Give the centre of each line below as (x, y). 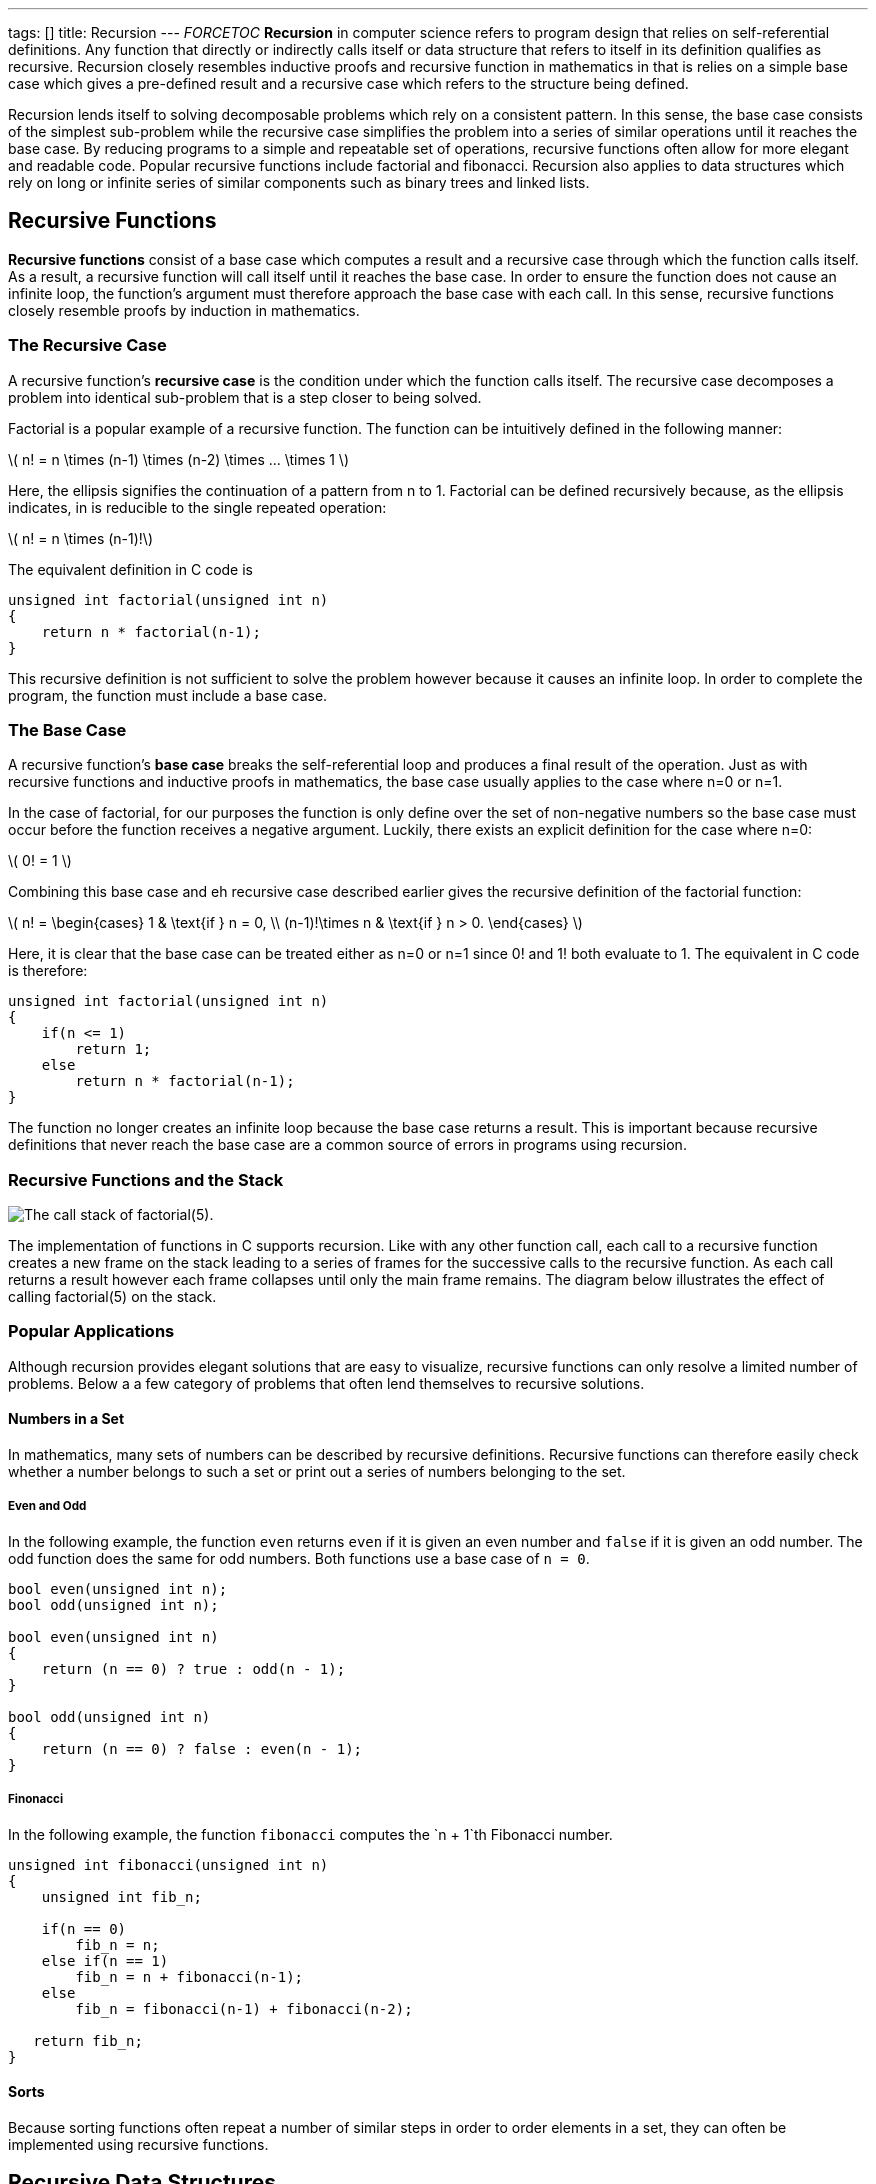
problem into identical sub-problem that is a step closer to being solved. (245, 397)
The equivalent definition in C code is (130, 569)
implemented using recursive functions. (138, 2144)
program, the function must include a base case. (168, 695)
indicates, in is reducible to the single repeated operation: (197, 507)
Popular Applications (91, 1331)
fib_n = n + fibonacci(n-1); (189, 1976)
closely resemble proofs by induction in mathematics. (184, 310)
